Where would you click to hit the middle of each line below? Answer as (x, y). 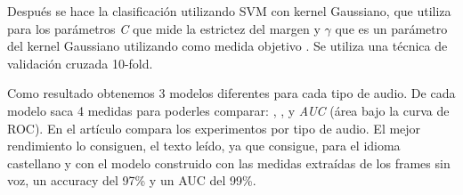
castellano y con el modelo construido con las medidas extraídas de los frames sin (229, 162)
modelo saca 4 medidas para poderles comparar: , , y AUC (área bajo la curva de (228, 110)
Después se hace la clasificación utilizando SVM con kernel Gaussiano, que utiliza (229, 11)
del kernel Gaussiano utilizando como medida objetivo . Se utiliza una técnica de (227, 46)
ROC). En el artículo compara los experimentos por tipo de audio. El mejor (214, 128)
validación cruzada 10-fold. (80, 63)
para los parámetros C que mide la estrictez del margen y (164, 28)
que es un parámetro (391, 28)
